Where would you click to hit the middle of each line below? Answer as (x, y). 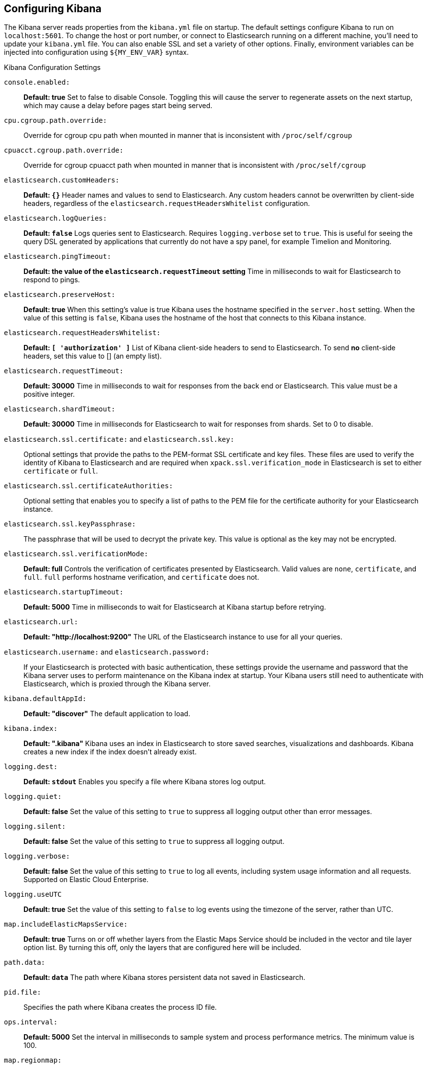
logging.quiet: (33, 797)
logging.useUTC (33, 895)
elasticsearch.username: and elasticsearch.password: (107, 652)
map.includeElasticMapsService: (66, 924)
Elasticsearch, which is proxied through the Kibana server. (117, 684)
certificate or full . (61, 471)
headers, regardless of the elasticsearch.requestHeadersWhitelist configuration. (167, 204)
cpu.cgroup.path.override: (56, 121)
